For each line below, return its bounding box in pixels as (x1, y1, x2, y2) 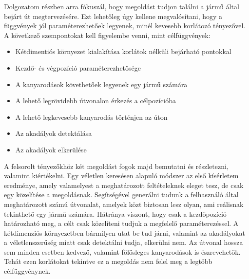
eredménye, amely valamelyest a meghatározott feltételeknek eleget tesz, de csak (4, 180, 244, 190)
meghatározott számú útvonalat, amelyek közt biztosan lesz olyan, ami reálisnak (4, 199, 244, 209)
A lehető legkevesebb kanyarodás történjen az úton (15, 112, 168, 122)
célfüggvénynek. (4, 266, 51, 276)
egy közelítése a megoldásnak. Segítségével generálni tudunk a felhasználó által (4, 189, 239, 200)
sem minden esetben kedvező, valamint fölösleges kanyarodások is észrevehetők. (4, 246, 241, 257)
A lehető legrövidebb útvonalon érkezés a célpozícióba (15, 95, 176, 106)
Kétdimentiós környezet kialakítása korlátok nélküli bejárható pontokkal (15, 46, 231, 56)
